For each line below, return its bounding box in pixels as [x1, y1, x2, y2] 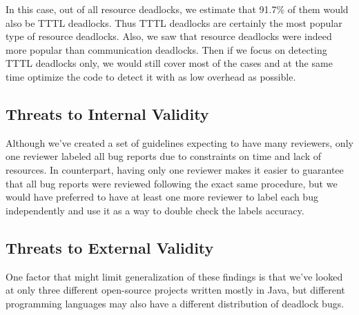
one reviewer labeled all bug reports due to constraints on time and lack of [6, 149, 321, 163]
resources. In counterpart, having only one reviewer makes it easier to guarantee [6, 162, 344, 176]
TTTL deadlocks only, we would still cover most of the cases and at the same [6, 56, 333, 70]
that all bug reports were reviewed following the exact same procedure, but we [6, 176, 338, 190]
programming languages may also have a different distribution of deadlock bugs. [6, 296, 345, 310]
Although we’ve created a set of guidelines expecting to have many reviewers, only [6, 135, 353, 150]
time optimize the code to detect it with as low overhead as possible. [6, 69, 296, 83]
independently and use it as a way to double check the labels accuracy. [6, 203, 304, 217]
